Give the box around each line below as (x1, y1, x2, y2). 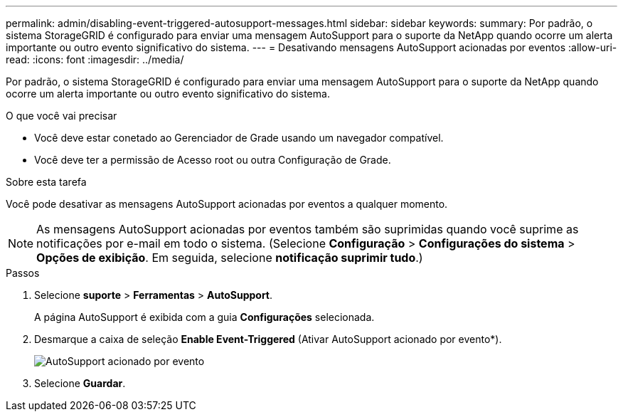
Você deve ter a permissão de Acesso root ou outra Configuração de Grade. (34, 154, 391, 166)
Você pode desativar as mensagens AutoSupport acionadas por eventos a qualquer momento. (6, 198, 448, 210)
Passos (6, 267, 40, 279)
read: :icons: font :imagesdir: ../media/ (6, 53, 184, 65)
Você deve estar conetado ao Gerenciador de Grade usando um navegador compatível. (34, 132, 444, 144)
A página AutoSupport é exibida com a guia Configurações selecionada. (34, 311, 375, 323)
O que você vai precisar (6, 110, 117, 122)
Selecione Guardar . (34, 377, 126, 389)
